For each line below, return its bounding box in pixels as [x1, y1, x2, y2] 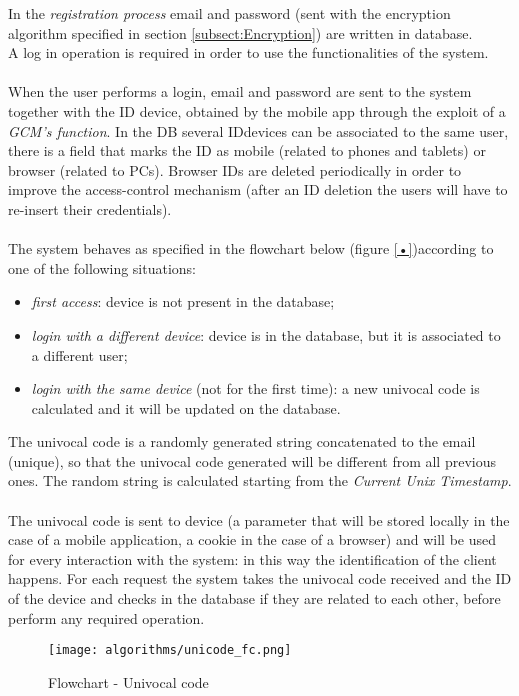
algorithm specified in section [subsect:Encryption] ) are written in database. [8, 22, 473, 43]
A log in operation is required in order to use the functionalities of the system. [8, 42, 489, 63]
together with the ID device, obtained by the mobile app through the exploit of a [8, 100, 506, 121]
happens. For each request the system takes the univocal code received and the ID [8, 568, 512, 589]
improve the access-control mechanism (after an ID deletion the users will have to [8, 179, 508, 200]
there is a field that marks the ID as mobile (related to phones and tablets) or [8, 140, 486, 161]
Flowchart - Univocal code [48, 671, 209, 692]
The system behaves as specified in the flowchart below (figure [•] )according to [8, 238, 494, 259]
